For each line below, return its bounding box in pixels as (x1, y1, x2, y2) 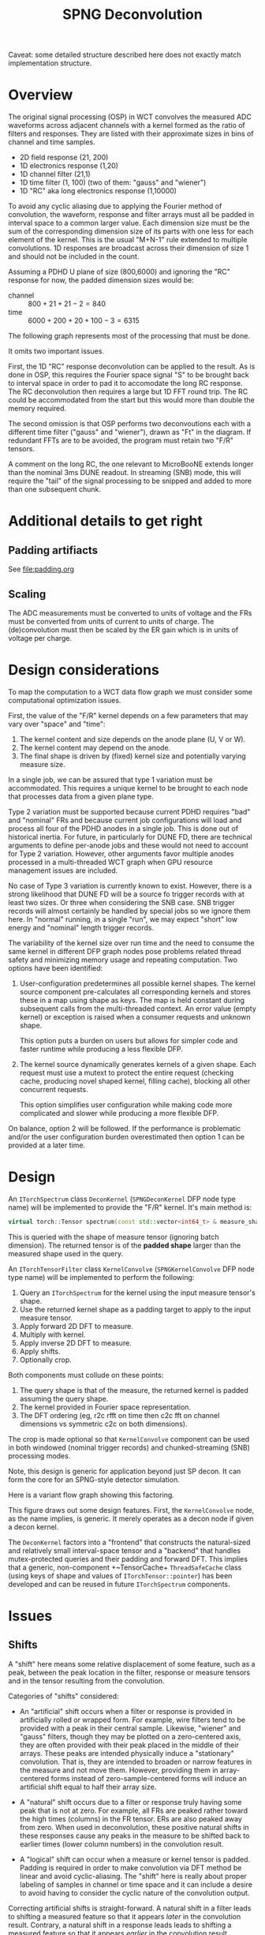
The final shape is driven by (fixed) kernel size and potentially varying (19, 751, 246, 761)
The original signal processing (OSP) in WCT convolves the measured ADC (8, 112, 252, 122)
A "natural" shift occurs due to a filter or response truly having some (19, 1797, 242, 1806)
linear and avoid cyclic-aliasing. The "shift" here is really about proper (19, 1871, 247, 1881)
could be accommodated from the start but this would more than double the (8, 395, 255, 405)
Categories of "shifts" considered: (8, 1691, 120, 1701)
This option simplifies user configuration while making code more (19, 1099, 233, 1110)
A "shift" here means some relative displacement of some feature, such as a (8, 1659, 256, 1668)
